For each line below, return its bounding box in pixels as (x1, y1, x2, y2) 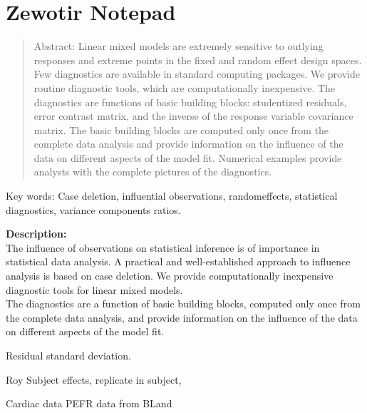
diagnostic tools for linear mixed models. (6, 282, 183, 297)
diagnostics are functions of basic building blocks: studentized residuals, (33, 94, 347, 109)
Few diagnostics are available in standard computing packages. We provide (33, 66, 360, 81)
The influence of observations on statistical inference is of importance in (6, 240, 320, 255)
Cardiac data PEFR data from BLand (6, 396, 172, 411)
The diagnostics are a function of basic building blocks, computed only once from (6, 296, 361, 311)
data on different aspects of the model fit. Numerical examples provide (33, 150, 342, 165)
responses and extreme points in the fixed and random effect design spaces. (33, 52, 362, 67)
